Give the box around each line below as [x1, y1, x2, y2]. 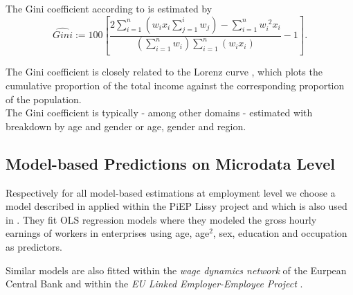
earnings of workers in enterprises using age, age [6, 226, 210, 240]
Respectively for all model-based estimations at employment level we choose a [6, 185, 336, 199]
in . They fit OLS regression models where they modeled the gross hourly [6, 212, 317, 226]
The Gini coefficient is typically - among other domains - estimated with [6, 105, 313, 120]
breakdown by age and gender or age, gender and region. [6, 118, 246, 133]
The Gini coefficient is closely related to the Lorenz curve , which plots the [6, 64, 323, 79]
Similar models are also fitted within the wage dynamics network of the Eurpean [6, 262, 347, 277]
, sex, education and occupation [212, 226, 347, 240]
